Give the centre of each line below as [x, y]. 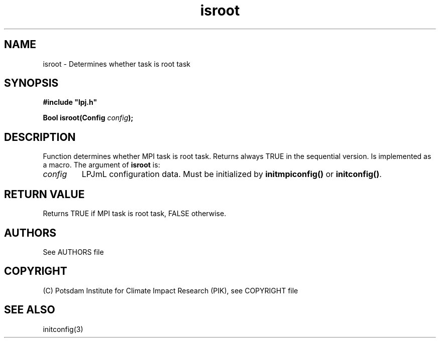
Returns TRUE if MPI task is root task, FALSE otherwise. [135, 214]
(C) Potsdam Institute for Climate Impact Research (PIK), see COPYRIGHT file [171, 290]
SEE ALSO [30, 310]
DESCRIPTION [40, 137]
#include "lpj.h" [70, 102]
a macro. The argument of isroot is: [101, 165]
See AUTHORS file [73, 252]
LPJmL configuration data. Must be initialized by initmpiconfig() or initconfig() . [232, 174]
